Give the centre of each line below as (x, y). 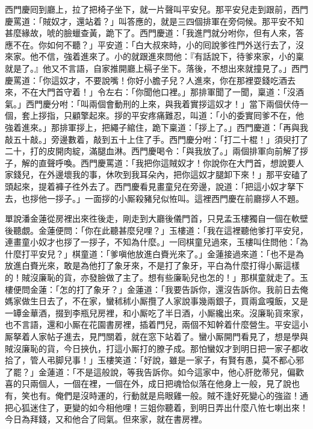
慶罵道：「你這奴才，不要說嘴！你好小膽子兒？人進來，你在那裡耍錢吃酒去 (150, 80)
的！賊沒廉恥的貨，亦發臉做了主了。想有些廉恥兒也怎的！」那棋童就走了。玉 (156, 277)
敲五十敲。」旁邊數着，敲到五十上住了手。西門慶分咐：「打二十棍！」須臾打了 (156, 139)
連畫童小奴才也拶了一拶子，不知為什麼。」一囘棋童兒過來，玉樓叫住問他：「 (152, 242)
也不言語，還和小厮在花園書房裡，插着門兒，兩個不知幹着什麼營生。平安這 (152, 324)
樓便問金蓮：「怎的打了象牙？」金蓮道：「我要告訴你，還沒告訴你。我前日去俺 (156, 289)
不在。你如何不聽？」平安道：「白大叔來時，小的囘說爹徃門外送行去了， (154, 44)
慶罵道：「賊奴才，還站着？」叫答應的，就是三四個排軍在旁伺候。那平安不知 (154, 21)
